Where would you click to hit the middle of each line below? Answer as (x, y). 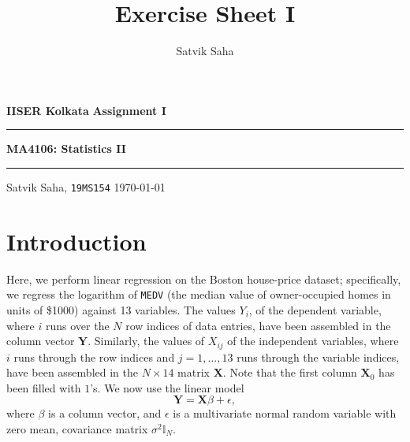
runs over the (77, 325)
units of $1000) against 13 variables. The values (121, 309)
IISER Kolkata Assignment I (86, 110)
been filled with (44, 387)
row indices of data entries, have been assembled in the (258, 325)
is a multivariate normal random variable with (285, 413)
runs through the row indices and (94, 357)
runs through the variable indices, (318, 357)
